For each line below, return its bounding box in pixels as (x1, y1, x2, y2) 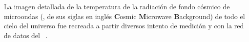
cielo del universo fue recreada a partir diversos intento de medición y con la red (4, 21, 244, 31)
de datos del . (4, 30, 48, 40)
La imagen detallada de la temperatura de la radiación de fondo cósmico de (4, 1, 230, 11)
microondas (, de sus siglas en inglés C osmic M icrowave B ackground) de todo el (4, 11, 245, 21)
